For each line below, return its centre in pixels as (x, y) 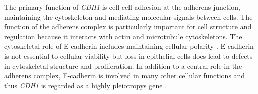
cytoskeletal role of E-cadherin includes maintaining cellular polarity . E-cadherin (129, 46)
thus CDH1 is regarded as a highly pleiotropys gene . (86, 85)
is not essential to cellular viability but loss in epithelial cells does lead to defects (128, 56)
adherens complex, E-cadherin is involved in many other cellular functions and (125, 76)
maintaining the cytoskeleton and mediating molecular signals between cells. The (128, 16)
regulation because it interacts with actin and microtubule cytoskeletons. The (123, 36)
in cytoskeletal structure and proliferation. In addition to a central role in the (123, 66)
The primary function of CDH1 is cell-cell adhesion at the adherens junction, (122, 7)
